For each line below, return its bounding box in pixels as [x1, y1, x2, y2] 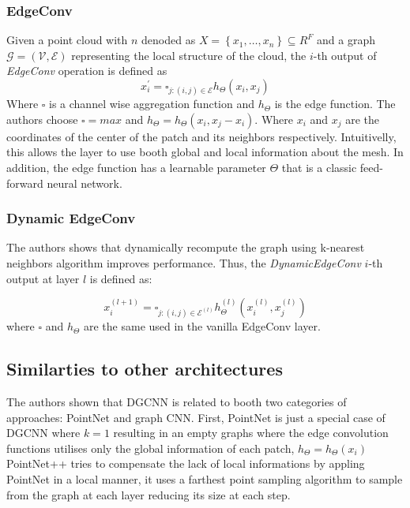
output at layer [6, 270, 80, 286]
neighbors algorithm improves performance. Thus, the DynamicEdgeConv [6, 254, 361, 271]
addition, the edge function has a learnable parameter [6, 159, 266, 175]
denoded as [141, 32, 196, 48]
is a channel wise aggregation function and [49, 95, 255, 112]
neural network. [47, 174, 122, 191]
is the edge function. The [274, 95, 396, 112]
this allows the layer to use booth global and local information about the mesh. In [6, 144, 404, 160]
